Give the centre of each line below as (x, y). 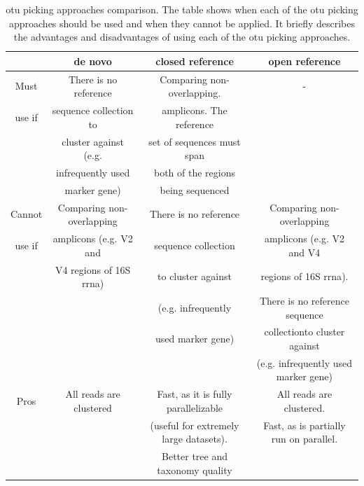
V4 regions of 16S (93, 269)
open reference (304, 61)
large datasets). (195, 439)
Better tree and (195, 456)
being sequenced (195, 189)
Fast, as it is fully (195, 394)
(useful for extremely (195, 425)
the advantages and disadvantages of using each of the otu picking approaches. (182, 37)
